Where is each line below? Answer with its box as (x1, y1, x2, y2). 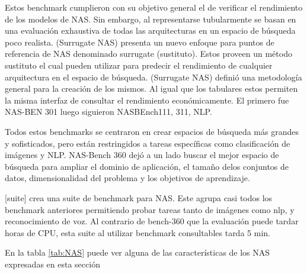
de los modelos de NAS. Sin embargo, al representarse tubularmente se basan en (5, 12, 296, 25)
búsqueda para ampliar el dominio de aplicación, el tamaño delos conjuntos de (5, 160, 289, 172)
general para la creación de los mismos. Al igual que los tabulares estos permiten (5, 82, 298, 95)
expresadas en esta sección (5, 257, 100, 270)
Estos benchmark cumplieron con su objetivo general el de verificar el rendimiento (5, 1, 303, 13)
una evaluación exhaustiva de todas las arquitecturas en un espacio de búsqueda (5, 24, 296, 37)
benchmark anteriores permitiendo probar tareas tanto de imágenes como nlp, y (5, 203, 295, 215)
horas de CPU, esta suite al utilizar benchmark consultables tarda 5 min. (5, 226, 270, 238)
